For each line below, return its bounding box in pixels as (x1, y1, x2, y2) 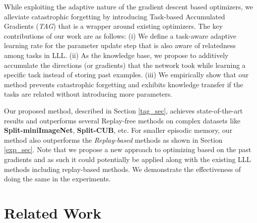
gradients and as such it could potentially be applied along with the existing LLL (4, 154, 251, 164)
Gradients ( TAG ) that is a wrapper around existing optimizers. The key (4, 21, 223, 31)
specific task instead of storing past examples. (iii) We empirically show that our (4, 69, 249, 80)
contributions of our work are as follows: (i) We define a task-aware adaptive (4, 30, 237, 41)
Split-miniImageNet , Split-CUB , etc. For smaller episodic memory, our (4, 125, 233, 135)
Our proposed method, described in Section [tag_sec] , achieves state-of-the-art (4, 105, 243, 115)
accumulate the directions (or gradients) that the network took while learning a (4, 59, 246, 70)
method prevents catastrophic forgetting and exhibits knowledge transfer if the (4, 79, 243, 89)
